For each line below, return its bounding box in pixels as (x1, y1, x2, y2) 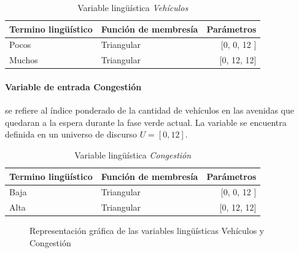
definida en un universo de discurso (5, 128, 137, 141)
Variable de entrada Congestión (5, 80, 142, 93)
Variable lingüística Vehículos (77, 1, 188, 14)
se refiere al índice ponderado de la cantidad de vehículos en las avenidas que (5, 104, 294, 117)
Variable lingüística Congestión (74, 148, 192, 161)
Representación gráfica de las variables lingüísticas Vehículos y (29, 224, 265, 237)
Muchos (9, 53, 38, 66)
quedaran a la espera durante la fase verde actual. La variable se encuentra (5, 115, 287, 128)
